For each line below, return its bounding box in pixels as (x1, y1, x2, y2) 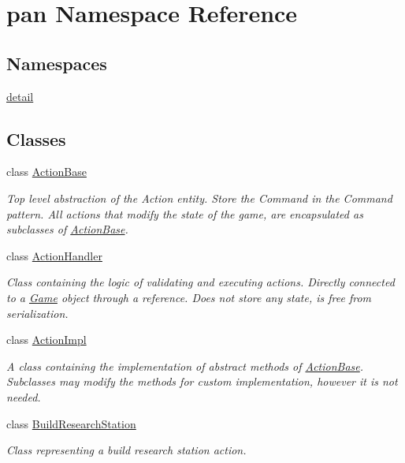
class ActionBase (6, 163, 87, 180)
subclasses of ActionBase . (6, 221, 128, 237)
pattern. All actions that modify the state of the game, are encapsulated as (6, 205, 363, 222)
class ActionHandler (6, 247, 102, 263)
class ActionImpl (6, 331, 87, 348)
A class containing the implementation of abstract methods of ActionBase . (6, 357, 364, 374)
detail (6, 88, 34, 104)
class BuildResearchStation (6, 415, 136, 431)
